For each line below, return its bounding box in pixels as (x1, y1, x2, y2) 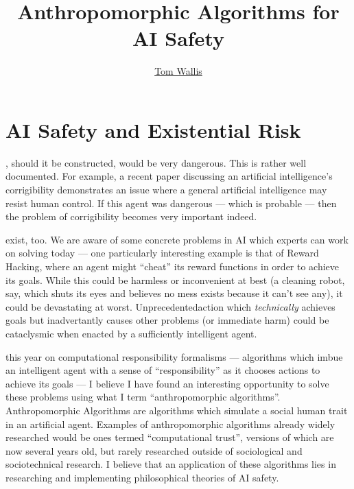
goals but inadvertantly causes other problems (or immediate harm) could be (5, 313, 329, 327)
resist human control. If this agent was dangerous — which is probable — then (5, 195, 337, 210)
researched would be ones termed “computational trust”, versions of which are (5, 430, 334, 444)
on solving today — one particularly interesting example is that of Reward (5, 246, 319, 260)
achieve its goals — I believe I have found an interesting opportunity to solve (5, 376, 329, 390)
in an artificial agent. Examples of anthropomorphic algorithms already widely (5, 416, 335, 431)
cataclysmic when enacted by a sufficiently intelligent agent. (5, 326, 257, 340)
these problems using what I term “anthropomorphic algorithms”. (5, 390, 281, 404)
